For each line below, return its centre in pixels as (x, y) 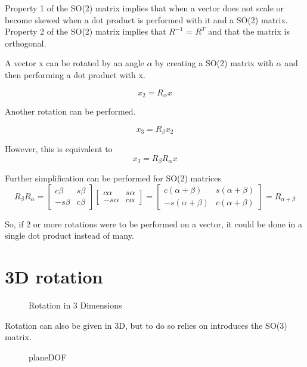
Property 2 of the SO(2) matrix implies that (86, 31)
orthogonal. (26, 43)
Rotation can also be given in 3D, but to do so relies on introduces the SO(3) (146, 325)
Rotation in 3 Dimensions (75, 305)
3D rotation (54, 277)
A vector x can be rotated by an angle (75, 63)
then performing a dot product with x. (75, 74)
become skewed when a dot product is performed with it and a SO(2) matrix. (146, 19)
